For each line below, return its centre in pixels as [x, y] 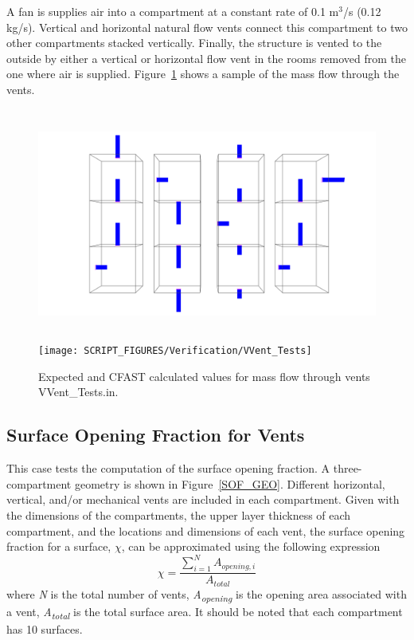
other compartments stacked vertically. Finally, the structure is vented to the [194, 43]
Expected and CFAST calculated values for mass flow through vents [204, 376]
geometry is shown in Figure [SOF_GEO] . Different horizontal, [230, 483]
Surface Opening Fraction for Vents [156, 435]
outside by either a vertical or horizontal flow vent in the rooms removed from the [207, 58]
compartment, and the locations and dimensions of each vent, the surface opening [206, 530]
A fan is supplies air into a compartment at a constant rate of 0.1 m [173, 11]
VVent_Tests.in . [78, 392]
